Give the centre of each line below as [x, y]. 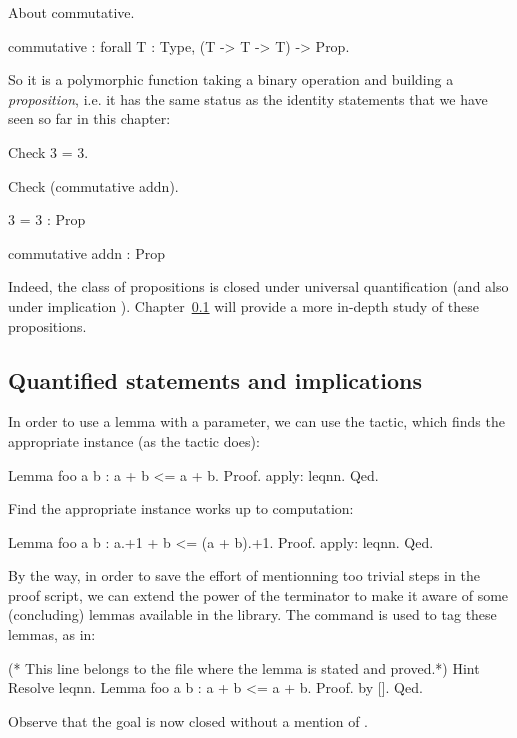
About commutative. [71, 12]
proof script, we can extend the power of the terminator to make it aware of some [258, 594]
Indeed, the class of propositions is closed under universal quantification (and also [258, 286]
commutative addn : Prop [86, 252]
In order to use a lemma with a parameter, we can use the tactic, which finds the [256, 421]
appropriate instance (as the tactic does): [134, 440]
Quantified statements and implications [215, 379]
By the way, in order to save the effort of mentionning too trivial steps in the [244, 575]
